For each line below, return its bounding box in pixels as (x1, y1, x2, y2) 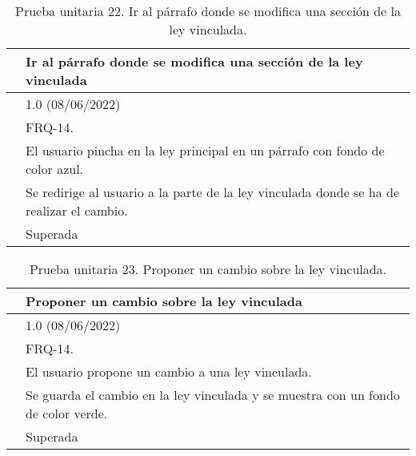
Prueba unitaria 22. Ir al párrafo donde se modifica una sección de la (15, 2, 401, 20)
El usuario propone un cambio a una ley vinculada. (26, 362, 312, 381)
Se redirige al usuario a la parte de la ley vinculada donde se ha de (26, 183, 400, 201)
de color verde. (26, 404, 108, 422)
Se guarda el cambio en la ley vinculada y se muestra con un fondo (26, 385, 400, 404)
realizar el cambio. (26, 201, 128, 220)
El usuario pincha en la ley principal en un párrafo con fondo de (26, 141, 385, 159)
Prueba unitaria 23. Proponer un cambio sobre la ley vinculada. (29, 260, 387, 278)
